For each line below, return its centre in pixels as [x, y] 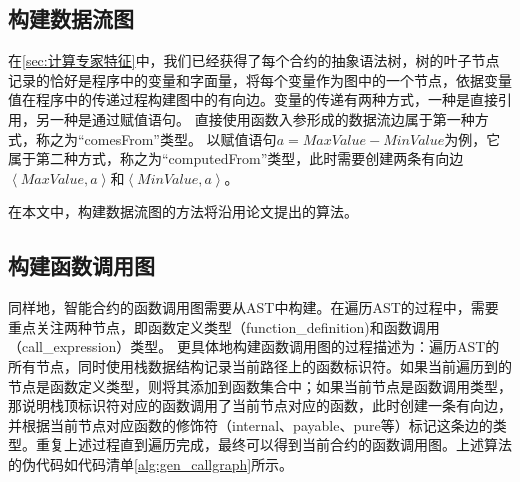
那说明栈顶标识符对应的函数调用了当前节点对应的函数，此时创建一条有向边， [260, 405]
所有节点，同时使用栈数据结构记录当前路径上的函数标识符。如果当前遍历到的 [260, 365]
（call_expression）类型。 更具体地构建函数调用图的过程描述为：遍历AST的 [254, 346]
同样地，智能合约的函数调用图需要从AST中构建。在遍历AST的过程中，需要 [253, 307]
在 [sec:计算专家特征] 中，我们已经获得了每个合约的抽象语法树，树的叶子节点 [254, 60]
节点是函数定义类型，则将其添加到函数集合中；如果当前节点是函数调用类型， [260, 385]
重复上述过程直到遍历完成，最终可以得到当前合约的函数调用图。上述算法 [273, 444]
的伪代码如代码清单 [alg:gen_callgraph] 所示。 [151, 463]
